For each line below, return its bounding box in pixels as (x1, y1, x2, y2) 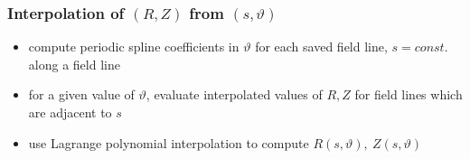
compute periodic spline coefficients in (28, 37, 240, 56)
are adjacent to (28, 103, 112, 121)
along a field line (28, 54, 120, 73)
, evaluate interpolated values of (146, 85, 323, 104)
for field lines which (354, 85, 463, 104)
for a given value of (28, 85, 135, 104)
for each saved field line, (255, 37, 388, 56)
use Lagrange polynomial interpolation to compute (28, 133, 309, 152)
